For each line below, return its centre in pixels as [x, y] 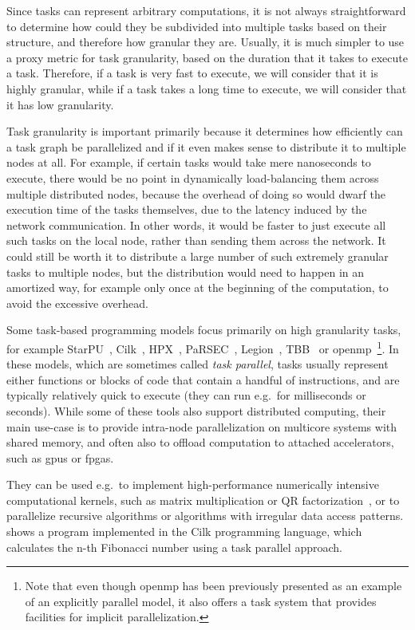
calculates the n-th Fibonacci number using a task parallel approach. [174, 547]
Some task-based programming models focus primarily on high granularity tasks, [204, 330]
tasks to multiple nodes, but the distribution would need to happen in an [186, 272]
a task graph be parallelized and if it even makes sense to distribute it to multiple [206, 146]
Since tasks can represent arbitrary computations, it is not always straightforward [206, 10]
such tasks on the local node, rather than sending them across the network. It [196, 240]
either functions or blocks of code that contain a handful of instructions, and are [203, 379]
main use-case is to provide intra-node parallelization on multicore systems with [202, 426]
